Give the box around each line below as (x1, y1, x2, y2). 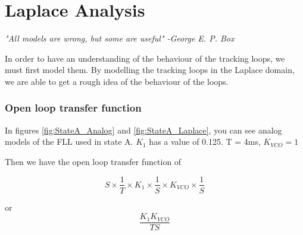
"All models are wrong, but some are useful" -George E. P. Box (5, 32, 235, 45)
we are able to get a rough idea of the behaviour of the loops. (5, 75, 229, 87)
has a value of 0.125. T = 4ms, (149, 135, 261, 148)
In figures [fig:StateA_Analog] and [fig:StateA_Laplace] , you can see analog (5, 123, 282, 136)
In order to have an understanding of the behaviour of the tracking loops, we (5, 52, 285, 64)
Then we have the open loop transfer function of (5, 155, 182, 167)
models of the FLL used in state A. (5, 135, 133, 148)
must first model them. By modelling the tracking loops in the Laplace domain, (5, 63, 295, 76)
